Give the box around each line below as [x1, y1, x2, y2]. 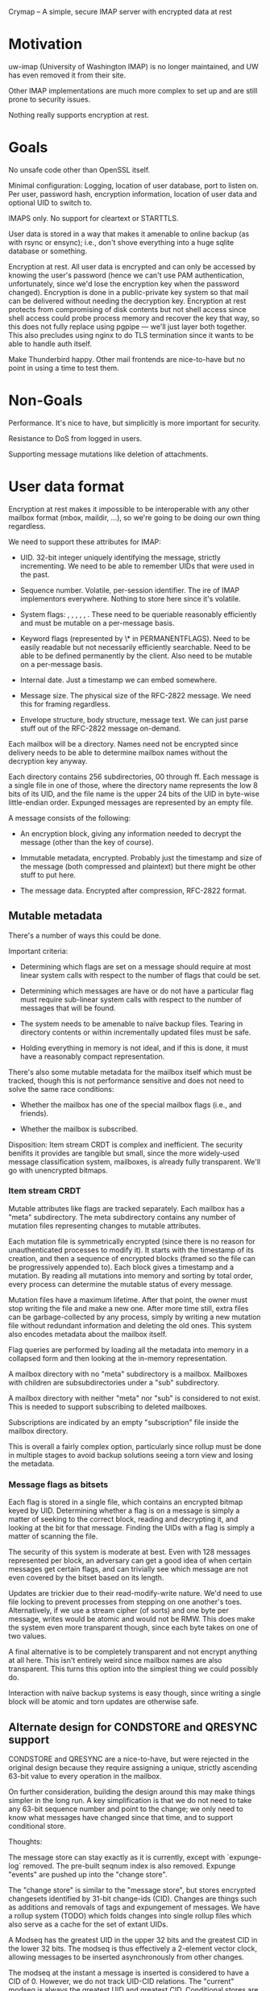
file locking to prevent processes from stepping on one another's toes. [8, 1597, 243, 1607]
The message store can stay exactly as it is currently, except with [8, 1852, 226, 1862]
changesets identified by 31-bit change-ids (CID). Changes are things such [8, 1893, 257, 1903]
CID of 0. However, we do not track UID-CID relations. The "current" [8, 1976, 235, 1986]
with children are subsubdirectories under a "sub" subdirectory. [8, 1377, 220, 1387]
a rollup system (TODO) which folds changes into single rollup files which [8, 1910, 252, 1920]
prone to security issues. [8, 94, 91, 104]
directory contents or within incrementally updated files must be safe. [19, 1027, 251, 1037]
